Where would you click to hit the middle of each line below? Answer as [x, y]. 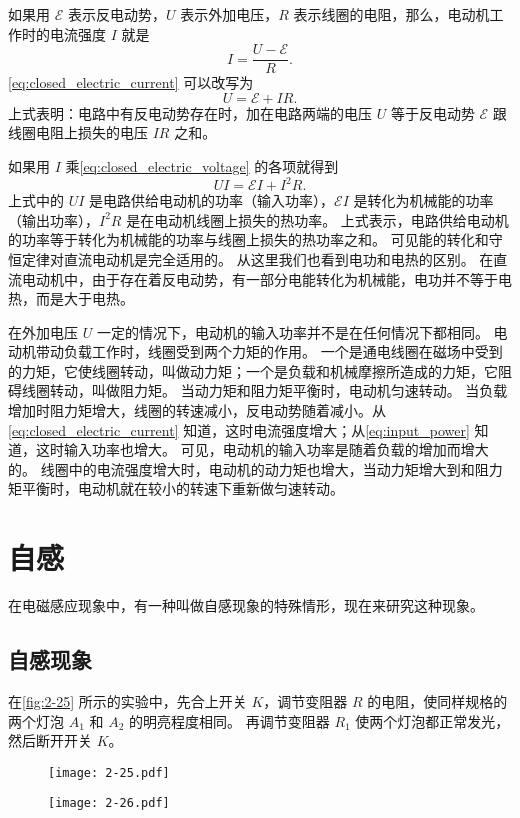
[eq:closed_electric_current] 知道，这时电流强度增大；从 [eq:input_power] [239, 429]
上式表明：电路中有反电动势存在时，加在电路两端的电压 [190, 112]
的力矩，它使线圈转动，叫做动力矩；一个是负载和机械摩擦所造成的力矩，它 [253, 370]
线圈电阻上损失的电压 [78, 132]
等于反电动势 [432, 112]
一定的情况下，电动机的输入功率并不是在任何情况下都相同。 [292, 331]
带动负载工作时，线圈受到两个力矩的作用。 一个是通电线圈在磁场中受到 [269, 351]
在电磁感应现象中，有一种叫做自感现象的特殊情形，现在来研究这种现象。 [246, 605]
